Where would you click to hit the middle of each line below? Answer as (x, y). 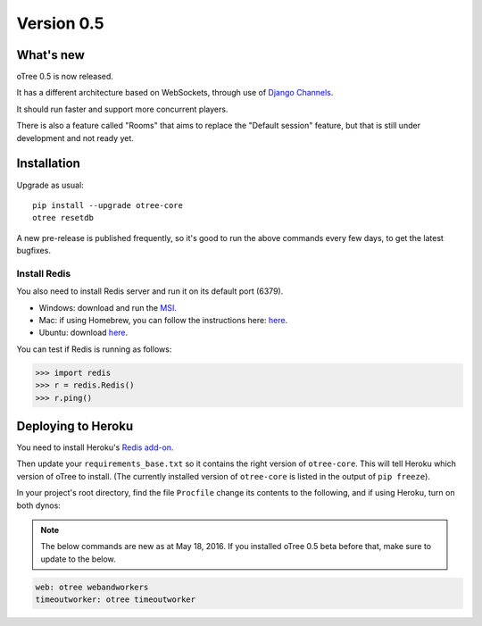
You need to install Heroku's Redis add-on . (95, 447)
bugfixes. (33, 251)
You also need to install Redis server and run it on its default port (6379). (150, 291)
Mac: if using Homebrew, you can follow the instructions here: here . (163, 321)
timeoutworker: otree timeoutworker (116, 600)
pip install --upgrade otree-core (108, 205)
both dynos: (39, 505)
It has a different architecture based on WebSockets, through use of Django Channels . (175, 93)
